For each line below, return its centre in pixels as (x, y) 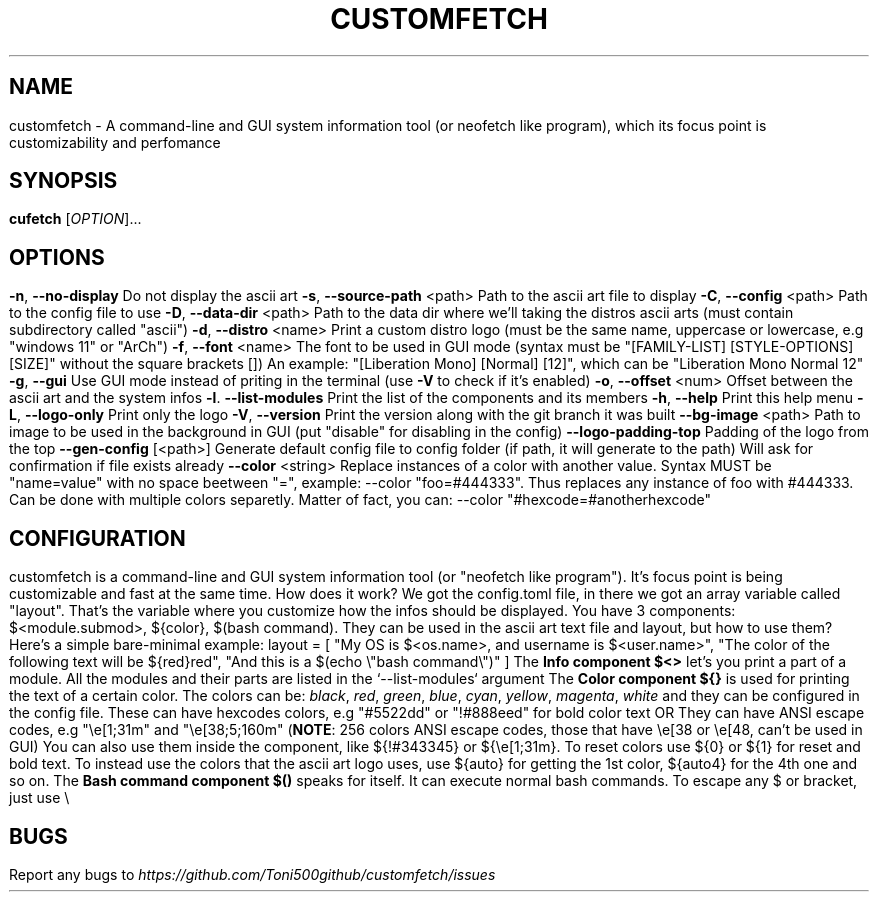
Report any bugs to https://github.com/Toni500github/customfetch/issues (252, 874)
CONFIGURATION (97, 538)
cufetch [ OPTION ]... (75, 219)
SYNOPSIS (63, 181)
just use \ (39, 798)
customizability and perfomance (115, 142)
